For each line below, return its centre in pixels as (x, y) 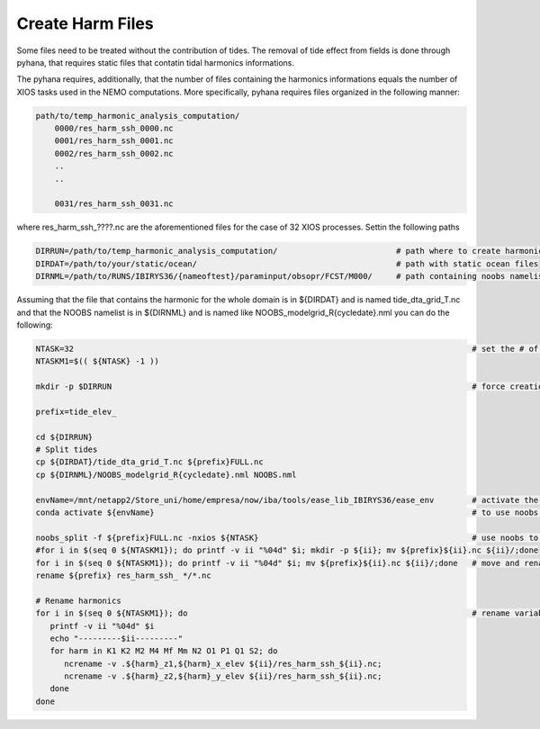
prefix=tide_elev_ (76, 411)
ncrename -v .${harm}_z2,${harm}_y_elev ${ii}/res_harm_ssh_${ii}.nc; (223, 676)
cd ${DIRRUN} (64, 437)
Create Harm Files (85, 23)
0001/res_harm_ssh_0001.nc (114, 141)
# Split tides (67, 450)
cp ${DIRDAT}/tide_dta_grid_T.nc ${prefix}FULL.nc (150, 462)
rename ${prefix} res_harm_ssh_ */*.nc (123, 575)
